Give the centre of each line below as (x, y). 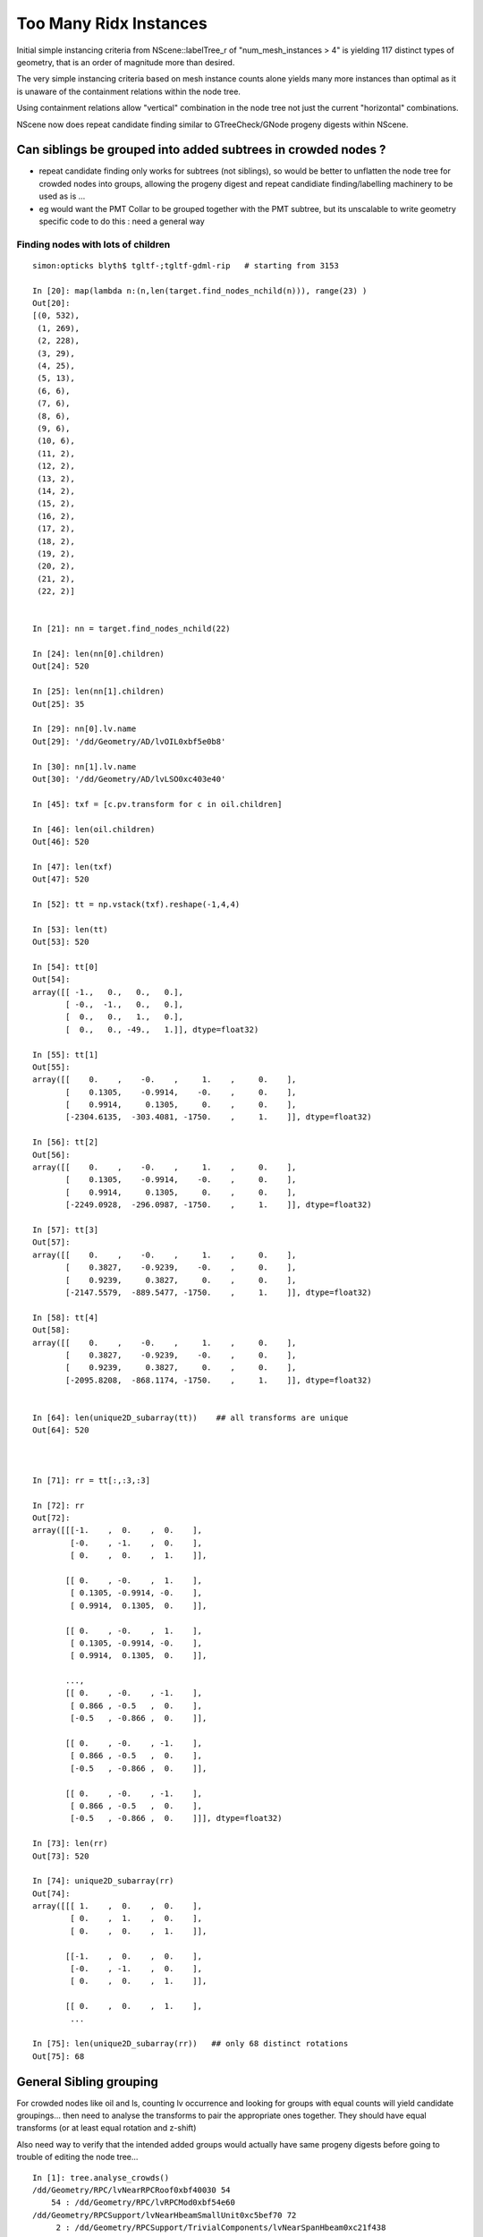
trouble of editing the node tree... (77, 2157)
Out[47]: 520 (61, 880)
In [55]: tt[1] (66, 1055)
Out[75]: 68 (59, 2056)
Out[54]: (51, 979)
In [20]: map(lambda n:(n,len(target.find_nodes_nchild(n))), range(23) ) (200, 290)
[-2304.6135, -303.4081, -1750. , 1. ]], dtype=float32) (219, 1117)
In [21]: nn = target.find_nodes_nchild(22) (132, 629)
